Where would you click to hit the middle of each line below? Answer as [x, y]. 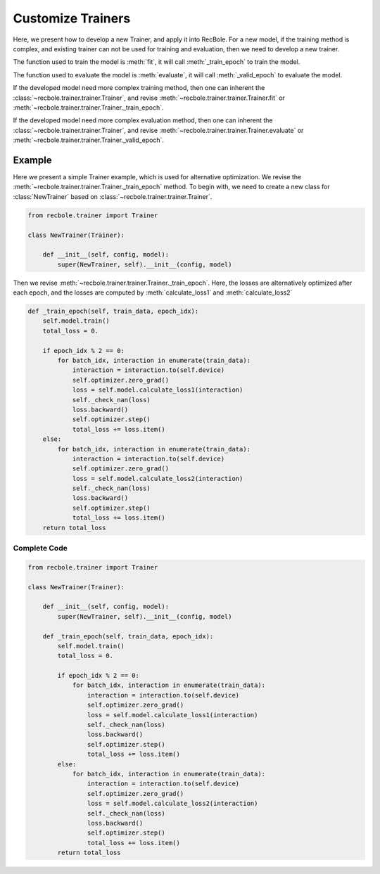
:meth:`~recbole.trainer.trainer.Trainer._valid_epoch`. [89, 140]
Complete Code [40, 548]
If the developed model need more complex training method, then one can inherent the [139, 88]
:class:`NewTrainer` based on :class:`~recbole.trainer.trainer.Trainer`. [113, 196]
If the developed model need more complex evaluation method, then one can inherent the [143, 120]
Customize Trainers [72, 18]
